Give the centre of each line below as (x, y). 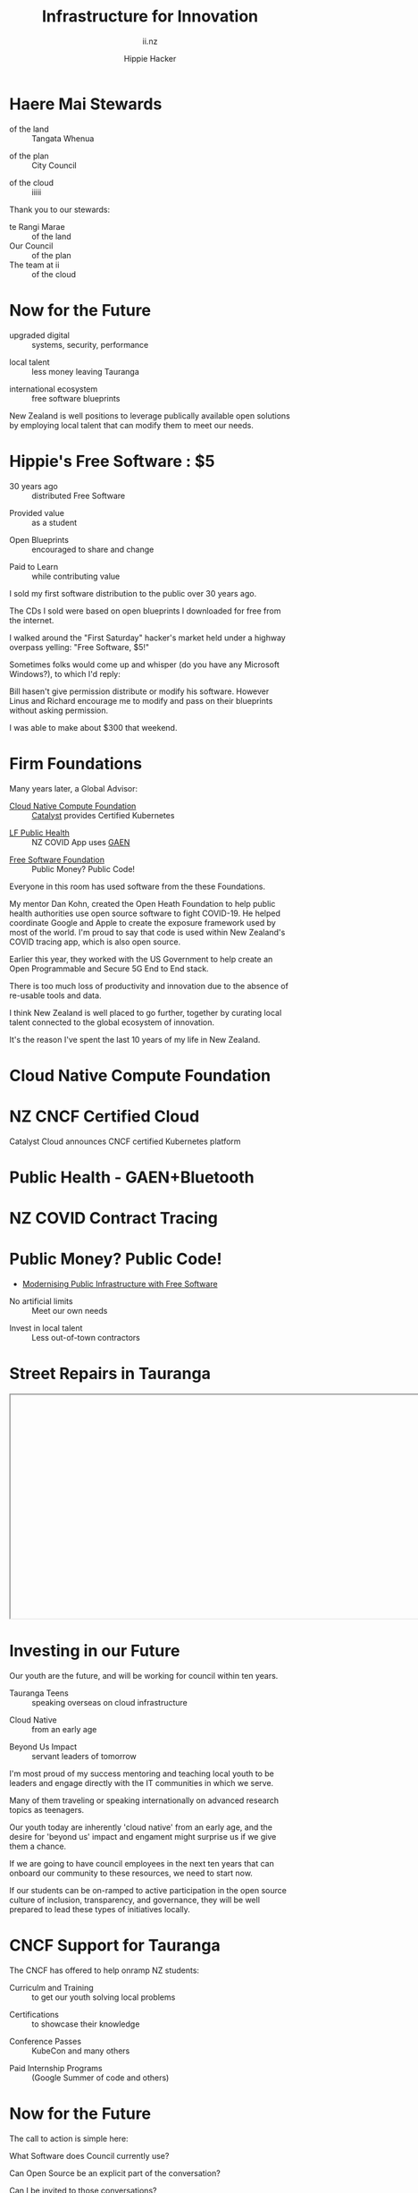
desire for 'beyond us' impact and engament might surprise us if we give (143, 1836)
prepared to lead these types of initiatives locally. (100, 1909)
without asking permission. (59, 710)
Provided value (37, 512)
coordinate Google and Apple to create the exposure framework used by (143, 922)
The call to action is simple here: (69, 2138)
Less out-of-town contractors (86, 1337)
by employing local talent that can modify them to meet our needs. (132, 425)
